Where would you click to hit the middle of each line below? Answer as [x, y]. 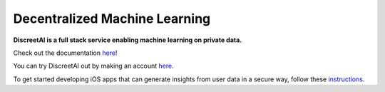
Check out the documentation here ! [65, 53]
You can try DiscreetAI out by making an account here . [93, 66]
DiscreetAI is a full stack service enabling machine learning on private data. [128, 40]
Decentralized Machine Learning [112, 19]
